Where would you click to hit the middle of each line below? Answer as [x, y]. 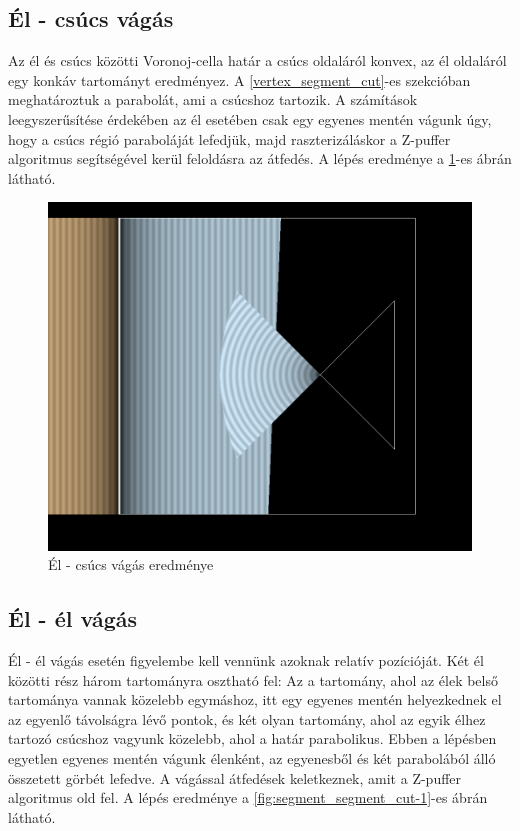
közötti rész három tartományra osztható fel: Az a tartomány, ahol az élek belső [253, 679]
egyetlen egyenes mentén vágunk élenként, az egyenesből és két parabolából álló [252, 757]
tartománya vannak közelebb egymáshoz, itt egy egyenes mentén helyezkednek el [255, 699]
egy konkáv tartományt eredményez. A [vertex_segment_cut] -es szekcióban [239, 79]
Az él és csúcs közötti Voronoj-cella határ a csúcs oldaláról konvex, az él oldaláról [257, 60]
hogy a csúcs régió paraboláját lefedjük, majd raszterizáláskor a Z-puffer [229, 138]
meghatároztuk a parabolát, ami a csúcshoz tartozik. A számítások [213, 99]
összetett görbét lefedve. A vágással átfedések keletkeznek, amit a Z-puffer [235, 777]
